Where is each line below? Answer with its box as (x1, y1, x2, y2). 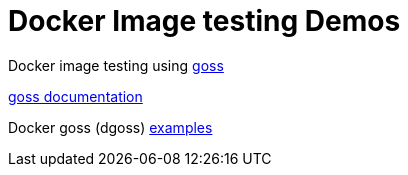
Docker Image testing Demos (8, 4, 401, 38)
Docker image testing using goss (8, 56, 224, 74)
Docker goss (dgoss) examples (8, 118, 213, 136)
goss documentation (8, 87, 143, 105)
